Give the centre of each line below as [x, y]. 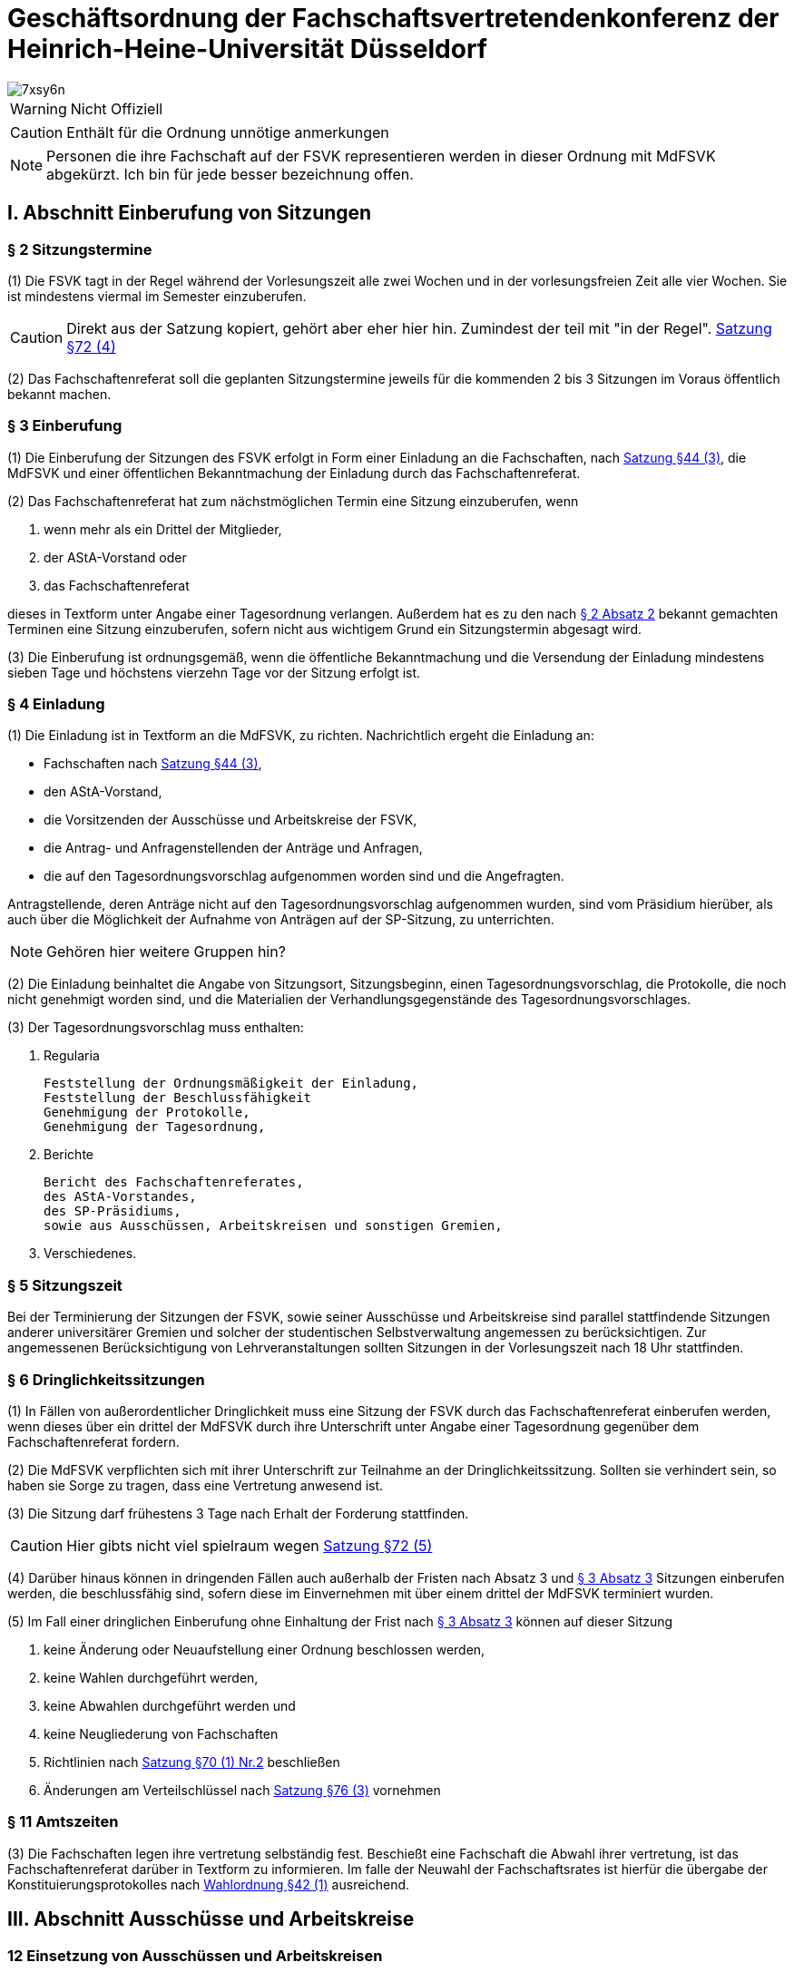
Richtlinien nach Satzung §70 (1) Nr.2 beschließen [192, 1762]
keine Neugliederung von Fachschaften [161, 1733]
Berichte [69, 1155]
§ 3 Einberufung [65, 426]
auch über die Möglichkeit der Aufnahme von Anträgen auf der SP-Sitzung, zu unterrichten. [281, 920]
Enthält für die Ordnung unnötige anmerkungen [228, 132]
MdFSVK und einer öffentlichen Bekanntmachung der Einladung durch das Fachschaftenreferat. [294, 473]
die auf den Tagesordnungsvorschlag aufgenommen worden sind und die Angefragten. [304, 876]
